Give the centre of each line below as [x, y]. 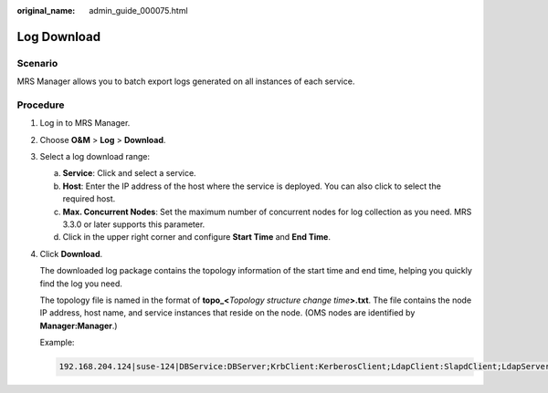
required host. [89, 199]
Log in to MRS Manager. [85, 123]
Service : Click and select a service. [129, 173]
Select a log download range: [95, 157]
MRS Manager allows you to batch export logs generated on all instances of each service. [186, 81]
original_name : [46, 10]
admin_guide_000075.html [138, 10]
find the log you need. [81, 284]
